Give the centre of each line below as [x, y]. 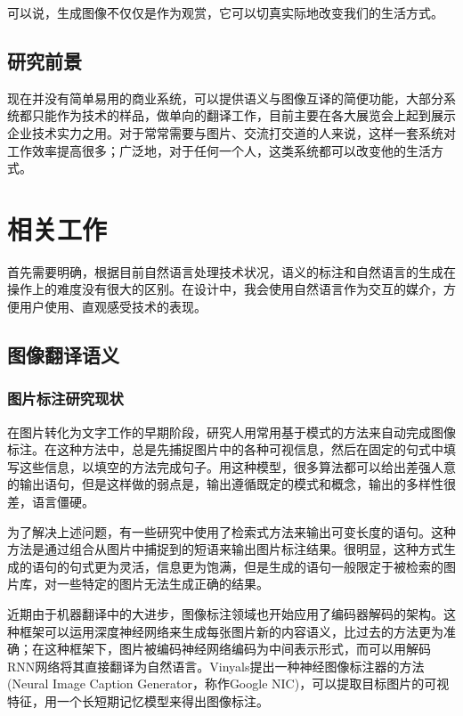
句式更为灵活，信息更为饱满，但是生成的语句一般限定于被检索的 [256, 566]
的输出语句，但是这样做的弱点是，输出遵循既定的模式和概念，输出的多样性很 [231, 484]
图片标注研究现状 [65, 399]
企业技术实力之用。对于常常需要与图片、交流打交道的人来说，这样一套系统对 [231, 132]
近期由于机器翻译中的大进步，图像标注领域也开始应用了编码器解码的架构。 [225, 614]
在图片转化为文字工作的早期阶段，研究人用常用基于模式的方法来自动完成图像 [231, 431]
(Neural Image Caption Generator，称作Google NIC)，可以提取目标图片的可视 [228, 683]
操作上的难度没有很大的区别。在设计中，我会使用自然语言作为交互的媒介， [225, 289]
